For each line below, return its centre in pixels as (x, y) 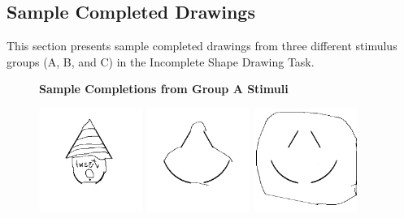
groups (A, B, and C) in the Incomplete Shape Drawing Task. (161, 61)
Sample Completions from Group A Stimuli (164, 89)
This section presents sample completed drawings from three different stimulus (202, 46)
